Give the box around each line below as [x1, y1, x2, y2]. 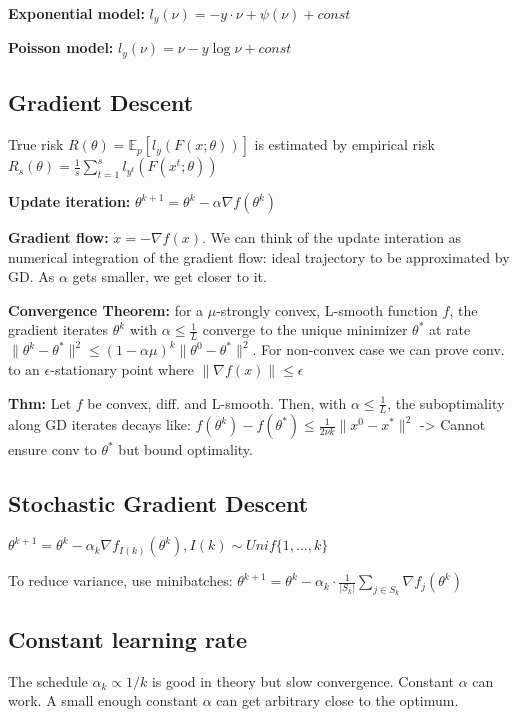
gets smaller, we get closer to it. [72, 266, 267, 287]
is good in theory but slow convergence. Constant [151, 670, 455, 691]
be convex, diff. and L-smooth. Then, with [87, 392, 347, 413]
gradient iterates [8, 319, 109, 340]
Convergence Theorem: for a [8, 299, 204, 320]
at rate [428, 319, 471, 340]
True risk [8, 134, 64, 155]
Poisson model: [8, 37, 114, 58]
